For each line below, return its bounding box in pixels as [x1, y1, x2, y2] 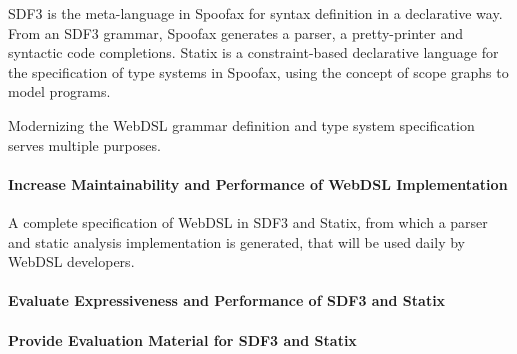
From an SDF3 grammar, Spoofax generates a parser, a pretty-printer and [8, 22, 463, 43]
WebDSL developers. [8, 251, 135, 272]
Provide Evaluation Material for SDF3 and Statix [8, 329, 357, 350]
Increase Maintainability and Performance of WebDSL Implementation [8, 173, 508, 194]
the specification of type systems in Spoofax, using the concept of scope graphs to [8, 61, 509, 82]
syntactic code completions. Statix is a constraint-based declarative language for [8, 42, 499, 63]
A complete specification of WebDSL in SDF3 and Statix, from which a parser [8, 211, 488, 232]
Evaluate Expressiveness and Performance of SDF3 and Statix [8, 290, 446, 311]
